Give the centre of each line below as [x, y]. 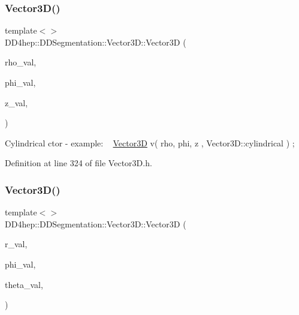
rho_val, [21, 62]
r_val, [16, 244]
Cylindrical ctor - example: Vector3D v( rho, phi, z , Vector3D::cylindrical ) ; [150, 142]
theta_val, [24, 284]
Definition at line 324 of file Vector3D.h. [78, 163]
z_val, [16, 102]
